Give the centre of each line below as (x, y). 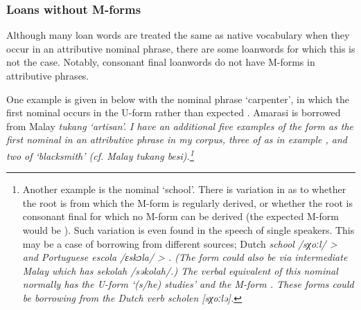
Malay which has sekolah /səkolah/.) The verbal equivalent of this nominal (180, 270)
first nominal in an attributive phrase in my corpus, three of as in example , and (177, 139)
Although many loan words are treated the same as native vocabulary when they (178, 35)
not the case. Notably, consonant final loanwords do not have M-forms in (161, 62)
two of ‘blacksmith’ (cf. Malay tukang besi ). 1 (100, 154)
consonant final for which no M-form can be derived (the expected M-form (180, 216)
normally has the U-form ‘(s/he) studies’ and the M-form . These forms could (188, 284)
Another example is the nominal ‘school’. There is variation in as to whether (184, 189)
